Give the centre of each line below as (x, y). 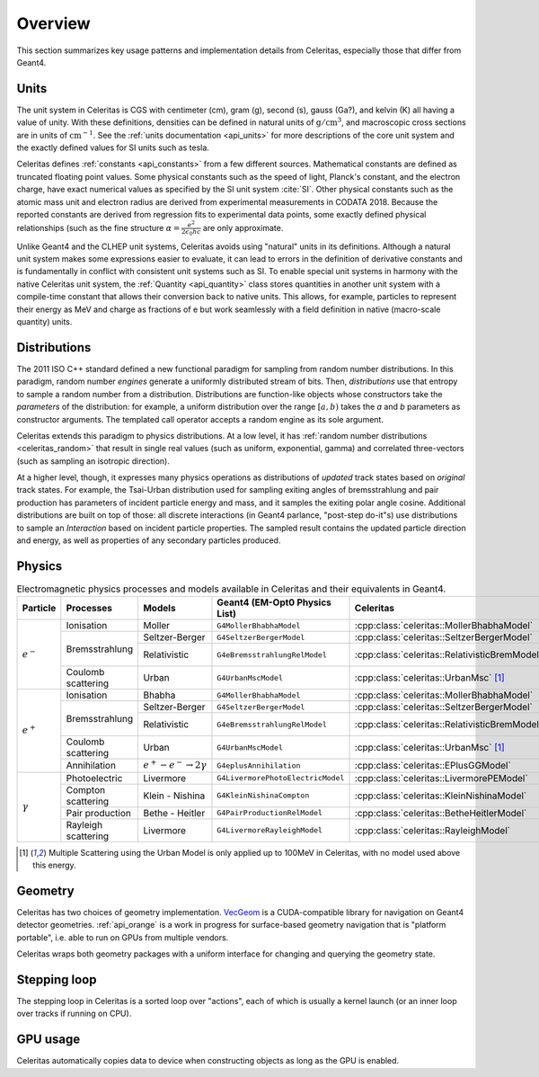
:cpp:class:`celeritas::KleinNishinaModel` (441, 796)
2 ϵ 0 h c (191, 232)
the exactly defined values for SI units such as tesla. (113, 147)
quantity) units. (44, 322)
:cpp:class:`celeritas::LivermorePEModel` (442, 778)
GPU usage (49, 1040)
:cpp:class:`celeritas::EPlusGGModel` (433, 766)
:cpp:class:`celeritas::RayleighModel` (433, 830)
